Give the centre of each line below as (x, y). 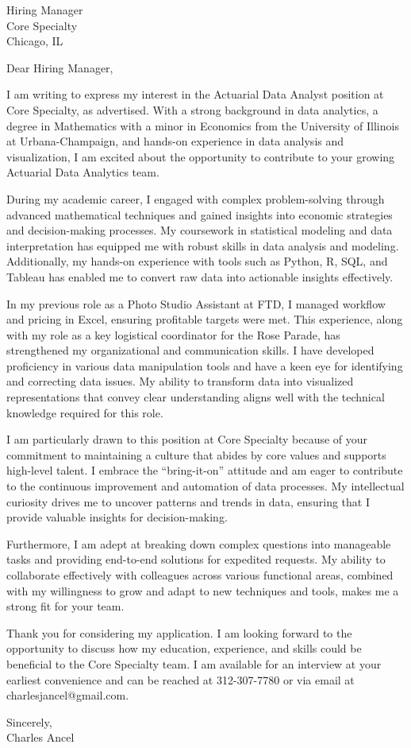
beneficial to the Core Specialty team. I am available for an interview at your (194, 663)
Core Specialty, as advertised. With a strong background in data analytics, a (192, 109)
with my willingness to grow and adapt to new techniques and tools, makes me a (203, 590)
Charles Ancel (40, 737)
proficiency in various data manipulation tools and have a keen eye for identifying (205, 365)
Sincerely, (29, 721)
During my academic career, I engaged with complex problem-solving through (196, 198)
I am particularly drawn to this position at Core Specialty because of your (187, 439)
